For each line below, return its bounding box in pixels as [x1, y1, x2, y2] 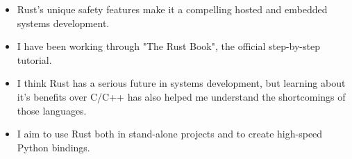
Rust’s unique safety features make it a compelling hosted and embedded [17, 2, 328, 16]
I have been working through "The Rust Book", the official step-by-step [17, 39, 320, 53]
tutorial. [17, 52, 52, 67]
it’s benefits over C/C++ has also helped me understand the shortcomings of [17, 89, 346, 103]
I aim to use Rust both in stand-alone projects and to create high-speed [17, 126, 323, 141]
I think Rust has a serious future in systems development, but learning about [17, 76, 346, 90]
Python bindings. [17, 140, 90, 154]
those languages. [17, 103, 87, 117]
